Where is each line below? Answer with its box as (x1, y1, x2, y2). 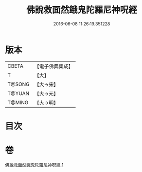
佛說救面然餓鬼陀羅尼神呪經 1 (5, 162, 64, 168)
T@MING (7, 99, 29, 106)
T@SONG (7, 81, 30, 88)
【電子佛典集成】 (34, 63, 74, 70)
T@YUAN (7, 90, 30, 96)
